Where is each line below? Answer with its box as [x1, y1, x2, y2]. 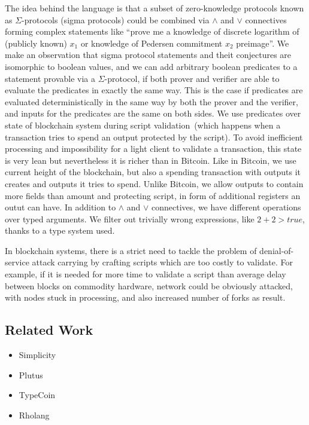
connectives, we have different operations [152, 201, 301, 213]
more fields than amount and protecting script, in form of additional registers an [5, 189, 301, 201]
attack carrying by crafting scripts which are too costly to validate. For [32, 256, 293, 268]
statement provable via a [5, 72, 95, 84]
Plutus [19, 368, 43, 381]
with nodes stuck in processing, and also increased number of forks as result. [5, 291, 286, 304]
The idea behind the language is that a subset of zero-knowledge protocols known [5, 2, 304, 14]
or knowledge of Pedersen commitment [80, 36, 223, 49]
